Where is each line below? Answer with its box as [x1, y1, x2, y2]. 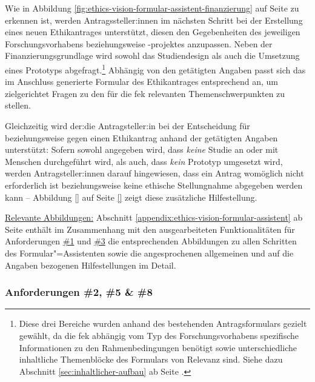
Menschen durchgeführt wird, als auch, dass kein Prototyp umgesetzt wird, [5, 155, 283, 167]
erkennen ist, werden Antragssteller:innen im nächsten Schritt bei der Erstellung [5, 13, 303, 26]
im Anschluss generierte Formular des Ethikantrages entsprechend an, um [5, 75, 279, 88]
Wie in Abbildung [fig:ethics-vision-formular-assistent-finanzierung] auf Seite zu [5, 2, 299, 14]
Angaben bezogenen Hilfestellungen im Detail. [5, 258, 176, 271]
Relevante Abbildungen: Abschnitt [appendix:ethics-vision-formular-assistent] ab [5, 211, 303, 224]
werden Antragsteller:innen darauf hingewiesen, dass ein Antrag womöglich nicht [5, 167, 304, 179]
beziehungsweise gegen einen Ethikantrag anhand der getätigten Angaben [5, 131, 278, 144]
